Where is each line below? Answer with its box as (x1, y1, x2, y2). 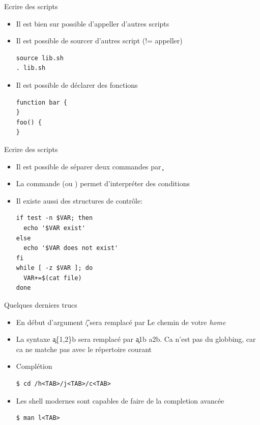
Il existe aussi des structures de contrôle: (16, 195, 143, 206)
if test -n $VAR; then (16, 214, 93, 222)
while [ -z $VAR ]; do (16, 264, 93, 272)
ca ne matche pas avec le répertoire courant (16, 343, 152, 354)
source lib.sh (16, 54, 64, 62)
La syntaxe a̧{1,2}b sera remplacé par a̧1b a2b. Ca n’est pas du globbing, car (16, 334, 256, 344)
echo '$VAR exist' (23, 224, 85, 232)
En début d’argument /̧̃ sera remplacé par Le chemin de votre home (16, 316, 226, 327)
